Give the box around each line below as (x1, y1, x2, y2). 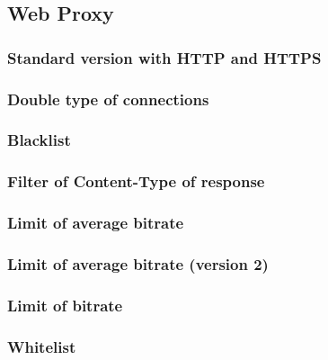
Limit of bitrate (7, 293, 123, 316)
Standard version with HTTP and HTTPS (7, 46, 322, 68)
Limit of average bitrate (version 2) (7, 252, 269, 274)
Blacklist (7, 129, 71, 151)
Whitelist (7, 335, 76, 357)
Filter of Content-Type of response (7, 170, 265, 193)
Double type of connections (7, 87, 209, 110)
